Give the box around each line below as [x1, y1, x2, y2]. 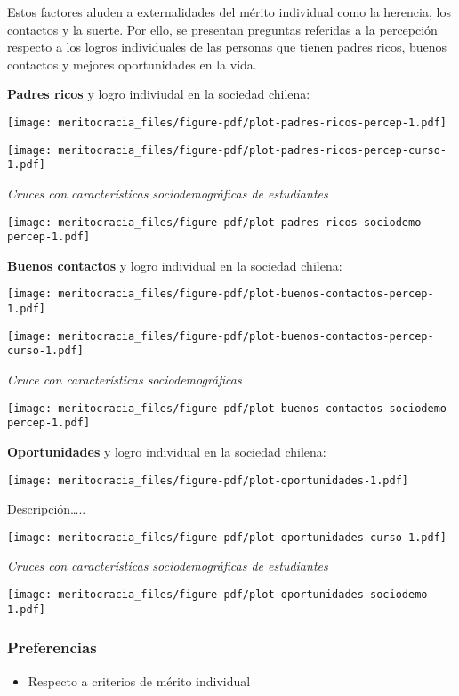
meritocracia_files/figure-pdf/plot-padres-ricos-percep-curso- [58, 143, 447, 157]
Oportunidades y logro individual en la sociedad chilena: [7, 441, 326, 460]
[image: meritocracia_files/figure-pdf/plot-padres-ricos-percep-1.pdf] [7, 116, 447, 129]
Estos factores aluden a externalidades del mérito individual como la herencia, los [7, 3, 451, 20]
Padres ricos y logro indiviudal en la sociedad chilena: [7, 85, 310, 103]
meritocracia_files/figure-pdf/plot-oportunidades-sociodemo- [58, 588, 434, 602]
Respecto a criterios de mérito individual [28, 671, 251, 690]
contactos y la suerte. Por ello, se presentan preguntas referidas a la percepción [7, 20, 438, 38]
